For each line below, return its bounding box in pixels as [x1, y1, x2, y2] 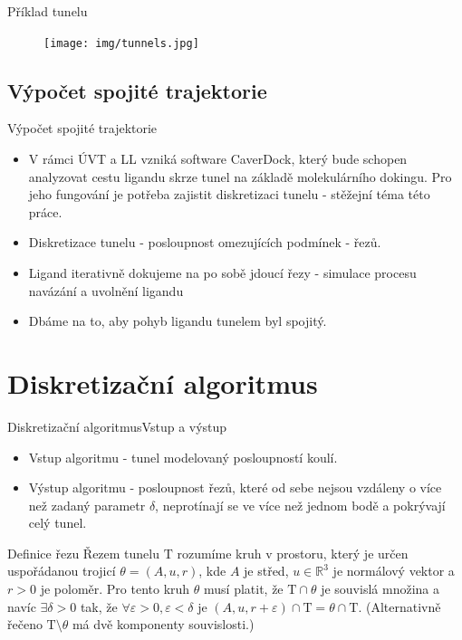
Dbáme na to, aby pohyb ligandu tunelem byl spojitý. [28, 311, 327, 330]
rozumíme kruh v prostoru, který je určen [177, 543, 409, 562]
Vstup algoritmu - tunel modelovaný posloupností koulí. [28, 447, 338, 466]
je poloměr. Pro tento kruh [40, 579, 190, 598]
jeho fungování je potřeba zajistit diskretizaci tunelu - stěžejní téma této [28, 185, 430, 204]
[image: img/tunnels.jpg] [43, 36, 199, 50]
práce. [28, 202, 63, 221]
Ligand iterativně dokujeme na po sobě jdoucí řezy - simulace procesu [28, 263, 417, 282]
